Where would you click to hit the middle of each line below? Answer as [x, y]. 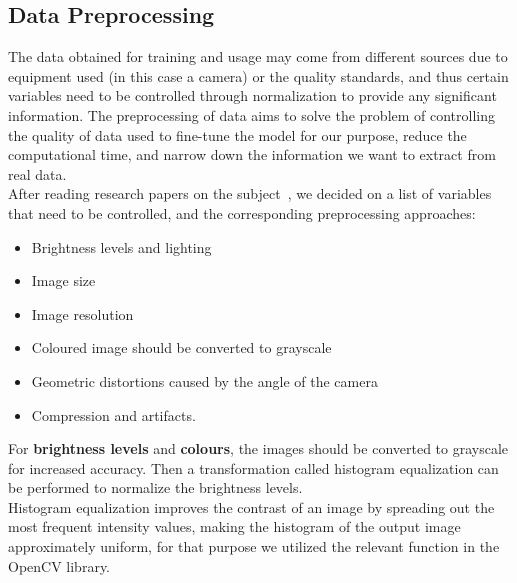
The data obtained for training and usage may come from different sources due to [258, 56]
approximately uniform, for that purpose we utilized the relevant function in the [254, 546]
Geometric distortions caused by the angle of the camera [204, 380]
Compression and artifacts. [113, 414]
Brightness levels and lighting [121, 246]
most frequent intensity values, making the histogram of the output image [234, 526]
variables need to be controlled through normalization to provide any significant [252, 95]
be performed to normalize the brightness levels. [155, 487]
